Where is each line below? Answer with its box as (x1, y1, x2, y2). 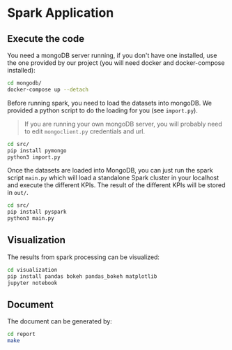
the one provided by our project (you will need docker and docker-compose (7, 59, 225, 67)
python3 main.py (7, 215, 54, 222)
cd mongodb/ (7, 80, 42, 87)
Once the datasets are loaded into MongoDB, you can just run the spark (7, 166, 214, 175)
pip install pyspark (7, 208, 68, 216)
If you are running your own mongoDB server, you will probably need (24, 119, 223, 128)
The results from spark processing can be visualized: (7, 253, 160, 261)
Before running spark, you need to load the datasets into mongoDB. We (7, 99, 212, 107)
